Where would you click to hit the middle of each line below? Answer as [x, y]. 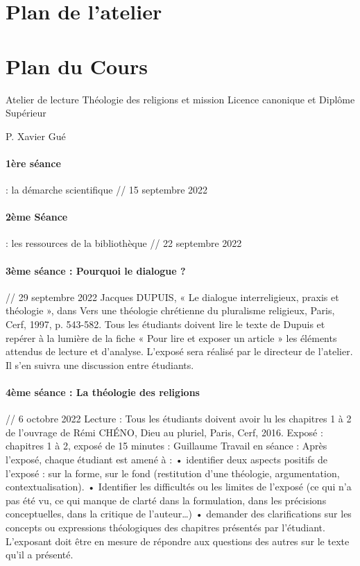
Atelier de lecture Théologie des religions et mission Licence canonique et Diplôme [180, 99]
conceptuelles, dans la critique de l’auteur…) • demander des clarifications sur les [179, 514]
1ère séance [33, 163]
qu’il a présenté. [40, 555]
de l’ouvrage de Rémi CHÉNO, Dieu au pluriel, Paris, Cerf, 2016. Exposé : [164, 432]
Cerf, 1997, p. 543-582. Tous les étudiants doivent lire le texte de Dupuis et [165, 324]
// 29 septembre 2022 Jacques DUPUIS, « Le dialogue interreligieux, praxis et [172, 297]
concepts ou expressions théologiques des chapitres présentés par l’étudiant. [165, 527]
